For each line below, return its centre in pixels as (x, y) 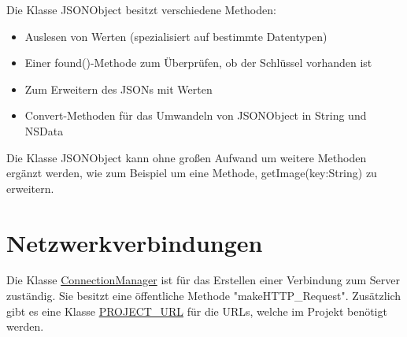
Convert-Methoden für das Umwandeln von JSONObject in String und (196, 115)
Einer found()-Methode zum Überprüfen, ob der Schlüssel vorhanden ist (198, 63)
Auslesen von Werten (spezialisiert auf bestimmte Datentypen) (176, 36)
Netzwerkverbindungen (135, 242)
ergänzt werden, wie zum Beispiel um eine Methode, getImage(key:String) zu (192, 173)
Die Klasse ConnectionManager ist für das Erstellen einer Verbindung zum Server (203, 280)
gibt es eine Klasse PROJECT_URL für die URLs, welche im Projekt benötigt (197, 311)
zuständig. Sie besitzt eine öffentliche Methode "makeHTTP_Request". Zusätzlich (204, 296)
